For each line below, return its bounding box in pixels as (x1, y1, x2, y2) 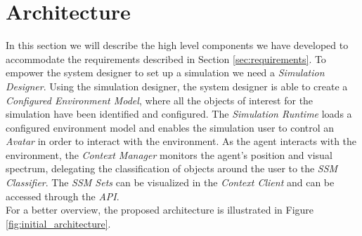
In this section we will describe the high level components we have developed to (6, 38, 349, 53)
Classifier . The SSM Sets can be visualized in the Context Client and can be (6, 175, 335, 190)
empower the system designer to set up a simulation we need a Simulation (6, 65, 325, 80)
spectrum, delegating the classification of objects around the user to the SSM (6, 161, 338, 176)
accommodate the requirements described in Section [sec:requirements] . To (6, 51, 326, 66)
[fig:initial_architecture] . (6, 216, 111, 230)
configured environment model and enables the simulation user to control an (6, 120, 335, 134)
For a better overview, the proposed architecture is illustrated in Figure (6, 202, 314, 217)
